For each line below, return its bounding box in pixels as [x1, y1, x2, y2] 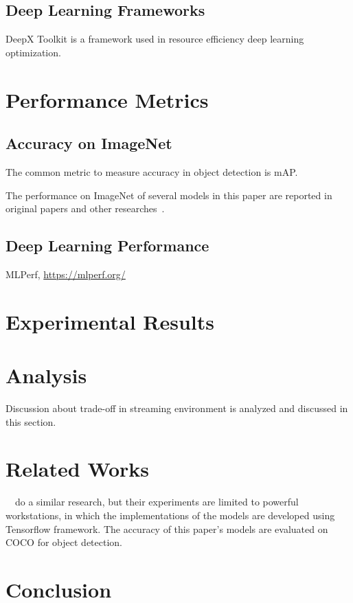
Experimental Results [5, 307, 214, 335]
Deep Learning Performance [5, 235, 209, 256]
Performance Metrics [5, 85, 209, 113]
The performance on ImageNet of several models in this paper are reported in [5, 187, 332, 202]
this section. [5, 414, 56, 429]
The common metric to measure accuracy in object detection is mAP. [5, 164, 298, 179]
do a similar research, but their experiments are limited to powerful [14, 494, 299, 509]
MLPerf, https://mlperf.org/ [5, 266, 126, 281]
